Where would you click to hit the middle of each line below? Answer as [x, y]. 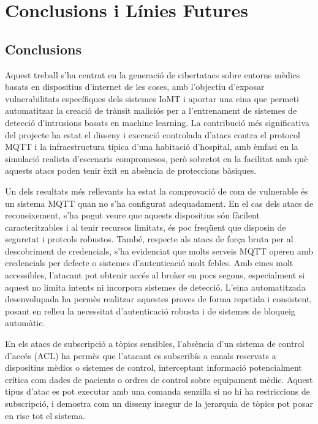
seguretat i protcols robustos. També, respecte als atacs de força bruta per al [149, 239]
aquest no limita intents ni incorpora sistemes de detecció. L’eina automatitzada [155, 287]
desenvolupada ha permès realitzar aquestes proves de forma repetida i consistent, [159, 299]
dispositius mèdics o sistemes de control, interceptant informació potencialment [153, 367]
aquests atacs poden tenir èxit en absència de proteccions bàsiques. [131, 170]
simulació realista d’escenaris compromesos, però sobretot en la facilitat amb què [157, 158]
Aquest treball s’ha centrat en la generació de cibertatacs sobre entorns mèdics [153, 74]
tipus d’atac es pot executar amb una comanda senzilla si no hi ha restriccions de [157, 391]
